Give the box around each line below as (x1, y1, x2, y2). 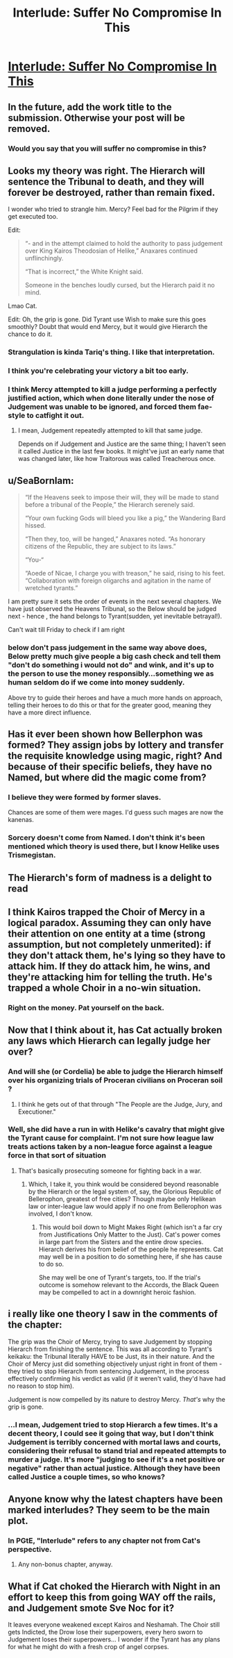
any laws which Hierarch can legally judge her (8, 1035, 211, 1047)
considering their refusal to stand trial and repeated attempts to (8, 1446, 227, 1455)
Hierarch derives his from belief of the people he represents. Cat (38, 1245, 224, 1253)
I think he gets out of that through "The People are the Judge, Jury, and (17, 1100, 223, 1108)
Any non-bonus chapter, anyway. (17, 1560, 113, 1568)
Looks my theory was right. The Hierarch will (8, 165, 205, 176)
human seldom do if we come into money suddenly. (8, 678, 185, 687)
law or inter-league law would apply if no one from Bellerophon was (28, 1202, 223, 1210)
